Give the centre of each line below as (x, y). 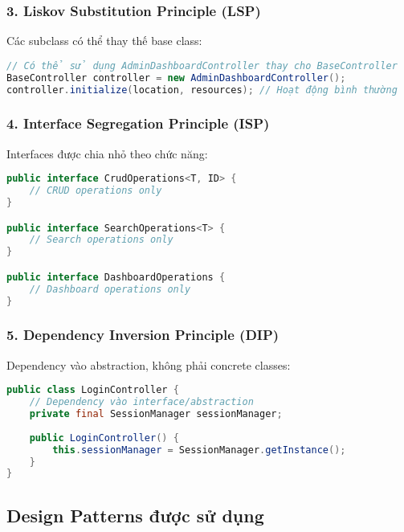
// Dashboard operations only (110, 289)
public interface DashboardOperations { (116, 277)
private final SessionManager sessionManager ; (156, 414)
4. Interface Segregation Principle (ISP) (138, 123)
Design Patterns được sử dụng (135, 515)
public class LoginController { (93, 390)
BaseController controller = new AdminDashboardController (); (176, 78)
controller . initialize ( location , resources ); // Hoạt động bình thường (202, 90)
